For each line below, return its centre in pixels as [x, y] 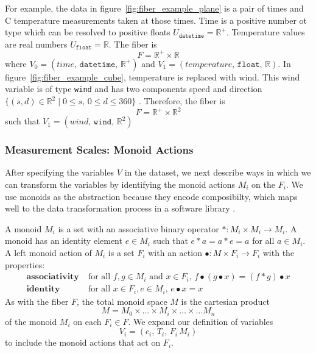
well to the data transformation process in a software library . [120, 208]
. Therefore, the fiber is [182, 101]
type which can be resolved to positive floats [88, 32]
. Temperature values [265, 32]
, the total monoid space [122, 301]
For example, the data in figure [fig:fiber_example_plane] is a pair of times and [154, 8]
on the [263, 184]
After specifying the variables [60, 172]
